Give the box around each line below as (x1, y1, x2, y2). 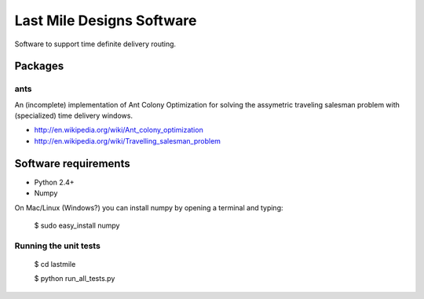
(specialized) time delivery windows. (14, 111, 133, 121)
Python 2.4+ (34, 177, 75, 187)
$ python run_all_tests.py (34, 274, 115, 283)
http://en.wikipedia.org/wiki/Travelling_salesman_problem (34, 136, 221, 145)
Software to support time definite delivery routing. (14, 39, 177, 49)
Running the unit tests (14, 240, 101, 251)
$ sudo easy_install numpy (34, 221, 120, 230)
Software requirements (14, 157, 130, 170)
